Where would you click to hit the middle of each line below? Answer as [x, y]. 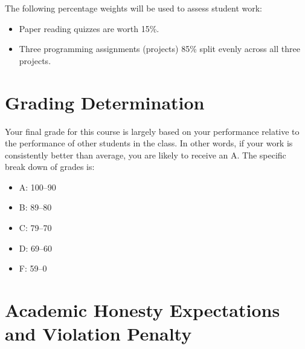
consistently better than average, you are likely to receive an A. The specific [146, 155]
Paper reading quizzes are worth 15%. [89, 28]
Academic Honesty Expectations [143, 310]
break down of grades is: [50, 167]
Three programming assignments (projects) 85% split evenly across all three [159, 49]
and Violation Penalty [98, 334]
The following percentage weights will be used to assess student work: [134, 8]
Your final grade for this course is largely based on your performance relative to [152, 131]
